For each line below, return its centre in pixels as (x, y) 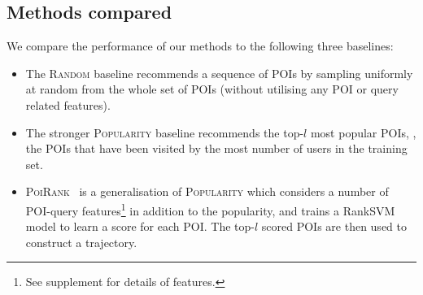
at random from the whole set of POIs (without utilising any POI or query (212, 89)
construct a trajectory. (81, 242)
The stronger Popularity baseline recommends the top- (165, 132)
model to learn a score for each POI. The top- (140, 226)
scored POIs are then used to (334, 226)
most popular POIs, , (363, 132)
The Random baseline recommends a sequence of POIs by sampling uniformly (219, 73)
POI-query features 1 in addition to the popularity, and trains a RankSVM (210, 209)
